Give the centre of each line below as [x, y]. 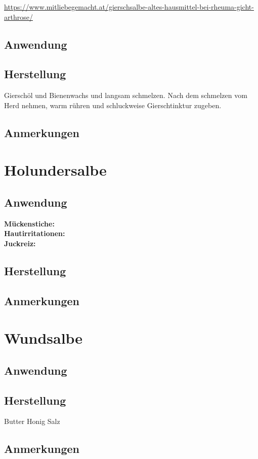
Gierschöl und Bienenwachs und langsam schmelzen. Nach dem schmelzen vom [126, 95]
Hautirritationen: [35, 233]
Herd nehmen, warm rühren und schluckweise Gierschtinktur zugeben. [113, 105]
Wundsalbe [44, 338]
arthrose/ [18, 17]
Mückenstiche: [29, 223]
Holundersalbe [55, 170]
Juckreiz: [20, 243]
